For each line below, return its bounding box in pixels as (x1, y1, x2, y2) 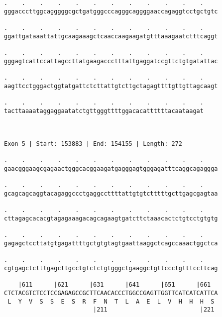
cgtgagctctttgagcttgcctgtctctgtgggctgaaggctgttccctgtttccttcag (4, 265, 218, 272)
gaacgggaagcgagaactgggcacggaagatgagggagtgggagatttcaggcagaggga (4, 165, 218, 173)
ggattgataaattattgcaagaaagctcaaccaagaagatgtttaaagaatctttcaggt (4, 32, 218, 40)
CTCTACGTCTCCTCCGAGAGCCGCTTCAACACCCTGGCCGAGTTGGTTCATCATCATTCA (4, 289, 218, 297)
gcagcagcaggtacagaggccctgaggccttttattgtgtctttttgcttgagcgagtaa (4, 190, 218, 198)
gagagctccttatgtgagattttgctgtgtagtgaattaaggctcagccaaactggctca (4, 240, 218, 247)
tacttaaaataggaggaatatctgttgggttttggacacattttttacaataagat (4, 107, 204, 114)
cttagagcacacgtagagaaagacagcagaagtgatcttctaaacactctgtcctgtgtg (4, 215, 218, 222)
